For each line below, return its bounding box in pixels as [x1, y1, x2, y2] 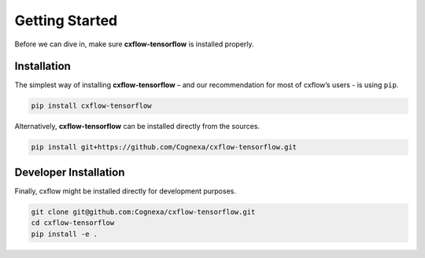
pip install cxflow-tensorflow [31, 101, 153, 110]
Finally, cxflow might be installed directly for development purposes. [14, 186, 236, 196]
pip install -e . [31, 229, 98, 238]
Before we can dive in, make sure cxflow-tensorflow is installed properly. [14, 39, 255, 49]
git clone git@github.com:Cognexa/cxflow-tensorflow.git [31, 207, 256, 216]
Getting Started [14, 12, 118, 29]
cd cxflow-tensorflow [31, 219, 115, 227]
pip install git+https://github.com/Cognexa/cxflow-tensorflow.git [31, 142, 297, 152]
